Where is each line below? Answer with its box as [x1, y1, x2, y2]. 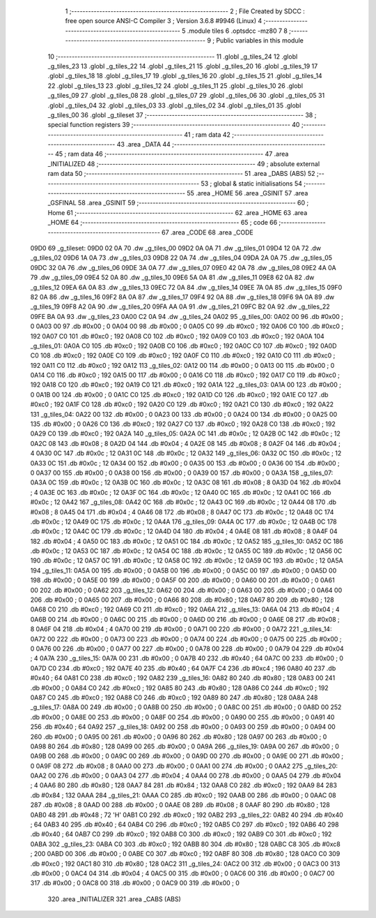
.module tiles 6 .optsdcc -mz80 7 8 [187, 27, 288, 35]
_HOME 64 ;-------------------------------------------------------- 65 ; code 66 [47, 219, 278, 227]
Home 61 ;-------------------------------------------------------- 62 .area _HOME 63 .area [47, 208, 308, 216]
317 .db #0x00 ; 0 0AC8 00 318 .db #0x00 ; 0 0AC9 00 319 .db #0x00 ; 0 [30, 879, 240, 887]
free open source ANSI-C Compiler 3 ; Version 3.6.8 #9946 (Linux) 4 [65, 17, 263, 25]
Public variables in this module [216, 36, 304, 45]
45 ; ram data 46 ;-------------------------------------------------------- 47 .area [54, 150, 289, 158]
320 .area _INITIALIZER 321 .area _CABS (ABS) [47, 894, 181, 903]
